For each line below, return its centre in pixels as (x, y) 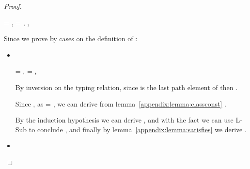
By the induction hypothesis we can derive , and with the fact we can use (124, 120)
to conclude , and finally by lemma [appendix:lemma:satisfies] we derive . (138, 129)
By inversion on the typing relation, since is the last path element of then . (126, 87)
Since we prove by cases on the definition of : (71, 38)
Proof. (13, 6)
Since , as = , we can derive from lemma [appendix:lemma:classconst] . (121, 103)
